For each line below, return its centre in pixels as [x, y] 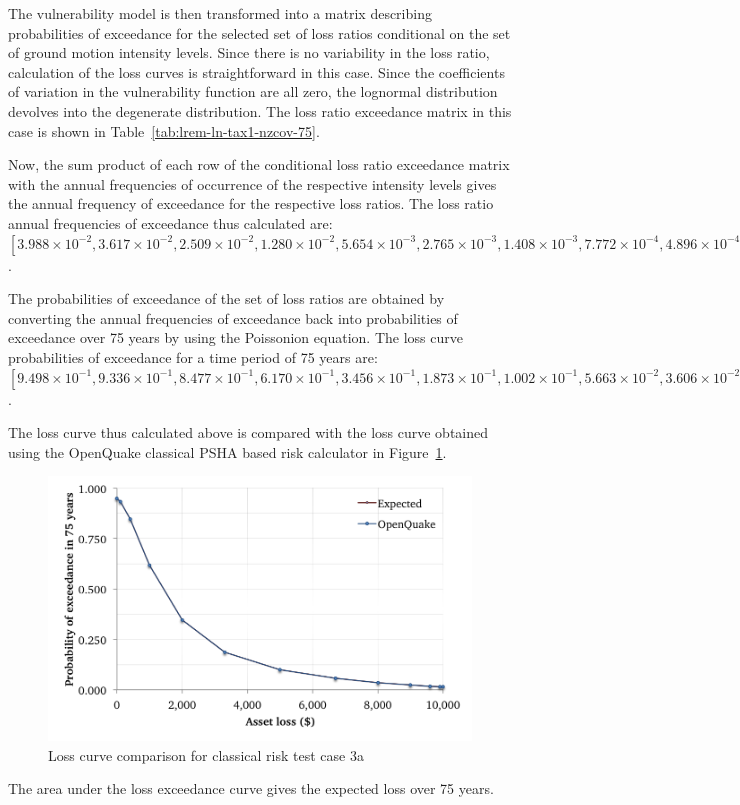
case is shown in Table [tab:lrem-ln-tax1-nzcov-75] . [164, 130]
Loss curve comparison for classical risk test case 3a [206, 754]
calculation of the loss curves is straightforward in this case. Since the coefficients [256, 71]
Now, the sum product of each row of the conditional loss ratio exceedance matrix [259, 164]
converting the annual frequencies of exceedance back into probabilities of [233, 317]
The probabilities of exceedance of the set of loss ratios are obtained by [226, 298]
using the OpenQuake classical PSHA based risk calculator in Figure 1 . [227, 451]
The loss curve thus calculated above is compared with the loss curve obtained [248, 432]
